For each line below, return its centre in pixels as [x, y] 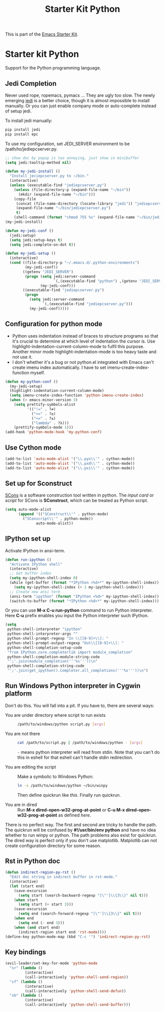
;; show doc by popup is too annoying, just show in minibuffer [72, 158]
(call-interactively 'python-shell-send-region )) [77, 977]
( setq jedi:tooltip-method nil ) [38, 162]
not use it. [22, 357]
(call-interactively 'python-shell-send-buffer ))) [78, 1005]
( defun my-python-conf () [31, 382]
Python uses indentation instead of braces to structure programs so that [85, 336]
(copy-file [25, 199]
